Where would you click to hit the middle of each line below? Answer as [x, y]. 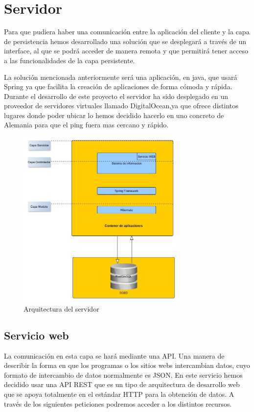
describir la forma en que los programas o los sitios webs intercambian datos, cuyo [127, 365]
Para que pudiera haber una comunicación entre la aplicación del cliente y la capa [127, 32]
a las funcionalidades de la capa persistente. [69, 60]
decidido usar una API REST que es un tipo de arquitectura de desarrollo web [122, 384]
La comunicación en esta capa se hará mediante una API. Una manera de [114, 355]
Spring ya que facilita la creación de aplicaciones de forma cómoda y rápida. [118, 86]
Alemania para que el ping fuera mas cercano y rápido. [86, 125]
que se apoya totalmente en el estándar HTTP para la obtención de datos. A [119, 394]
